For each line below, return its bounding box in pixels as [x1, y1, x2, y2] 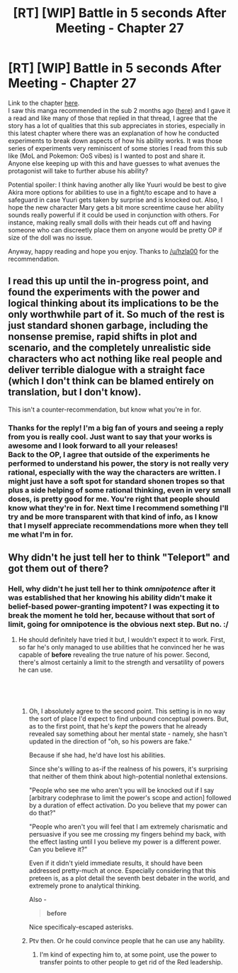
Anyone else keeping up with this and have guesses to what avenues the [8, 158, 220, 168]
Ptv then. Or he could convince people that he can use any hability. [28, 937, 225, 945]
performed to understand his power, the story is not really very [8, 458, 229, 468]
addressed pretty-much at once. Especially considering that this [28, 866, 217, 875]
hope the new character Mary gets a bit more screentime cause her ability [8, 203, 225, 211]
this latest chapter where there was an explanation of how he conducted [8, 129, 220, 137]
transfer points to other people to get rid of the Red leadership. [39, 958, 223, 967]
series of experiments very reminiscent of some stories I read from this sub [8, 144, 227, 152]
